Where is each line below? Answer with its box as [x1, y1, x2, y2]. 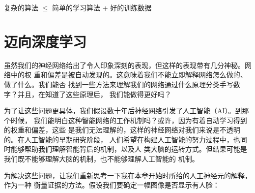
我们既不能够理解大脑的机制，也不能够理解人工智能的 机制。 [4, 154, 199, 164]
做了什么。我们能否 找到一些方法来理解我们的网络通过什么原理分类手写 [4, 79, 233, 89]
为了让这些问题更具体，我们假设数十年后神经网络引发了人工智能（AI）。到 [4, 105, 242, 116]
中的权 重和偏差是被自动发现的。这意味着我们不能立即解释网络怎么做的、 [10, 69, 247, 80]
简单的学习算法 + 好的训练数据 [52, 2, 152, 12]
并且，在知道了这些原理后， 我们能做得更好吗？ [17, 89, 171, 99]
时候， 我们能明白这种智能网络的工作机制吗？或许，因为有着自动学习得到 [10, 115, 247, 125]
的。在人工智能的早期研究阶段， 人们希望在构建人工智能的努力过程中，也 [4, 134, 240, 144]
